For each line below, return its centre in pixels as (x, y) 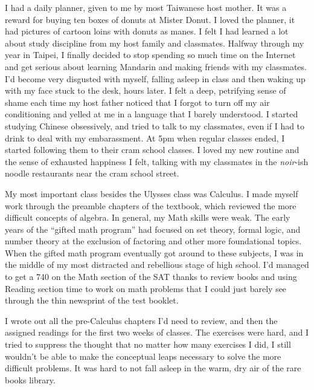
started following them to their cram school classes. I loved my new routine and (152, 150)
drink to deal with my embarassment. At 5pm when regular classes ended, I (145, 138)
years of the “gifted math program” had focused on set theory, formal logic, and (153, 229)
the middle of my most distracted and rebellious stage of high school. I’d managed (157, 265)
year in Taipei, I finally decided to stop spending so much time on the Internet (150, 55)
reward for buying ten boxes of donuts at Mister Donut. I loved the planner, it (150, 19)
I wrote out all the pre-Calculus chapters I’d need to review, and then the (141, 320)
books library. (30, 379)
